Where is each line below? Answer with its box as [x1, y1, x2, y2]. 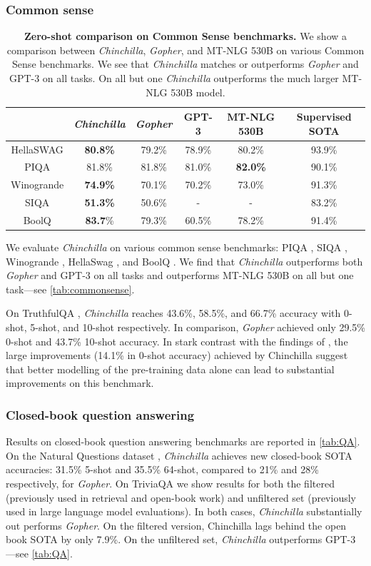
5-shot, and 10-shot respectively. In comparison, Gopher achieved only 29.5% [30, 320, 365, 335]
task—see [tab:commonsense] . [6, 281, 135, 296]
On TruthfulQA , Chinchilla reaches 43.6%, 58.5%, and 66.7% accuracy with [6, 305, 341, 320]
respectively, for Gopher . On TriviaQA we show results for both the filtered [6, 476, 335, 491]
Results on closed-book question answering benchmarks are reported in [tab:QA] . [6, 434, 360, 449]
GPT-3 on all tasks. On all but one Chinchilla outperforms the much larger [9, 71, 339, 85]
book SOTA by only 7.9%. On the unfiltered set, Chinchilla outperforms [6, 532, 322, 547]
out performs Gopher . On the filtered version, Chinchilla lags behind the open [6, 517, 347, 532]
